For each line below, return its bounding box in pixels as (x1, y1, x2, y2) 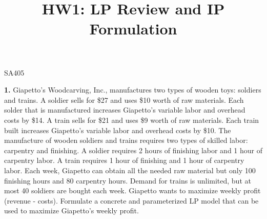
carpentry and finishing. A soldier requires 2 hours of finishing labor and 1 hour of (4, 144, 263, 155)
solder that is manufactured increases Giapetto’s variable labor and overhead (4, 104, 245, 115)
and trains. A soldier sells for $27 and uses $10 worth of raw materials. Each (4, 94, 244, 105)
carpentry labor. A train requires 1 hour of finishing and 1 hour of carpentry (4, 155, 244, 166)
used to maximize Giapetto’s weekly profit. (4, 205, 139, 216)
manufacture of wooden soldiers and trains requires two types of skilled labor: (4, 135, 248, 145)
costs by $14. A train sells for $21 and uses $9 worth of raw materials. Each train (4, 114, 259, 125)
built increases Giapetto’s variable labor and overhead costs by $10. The (4, 124, 231, 135)
